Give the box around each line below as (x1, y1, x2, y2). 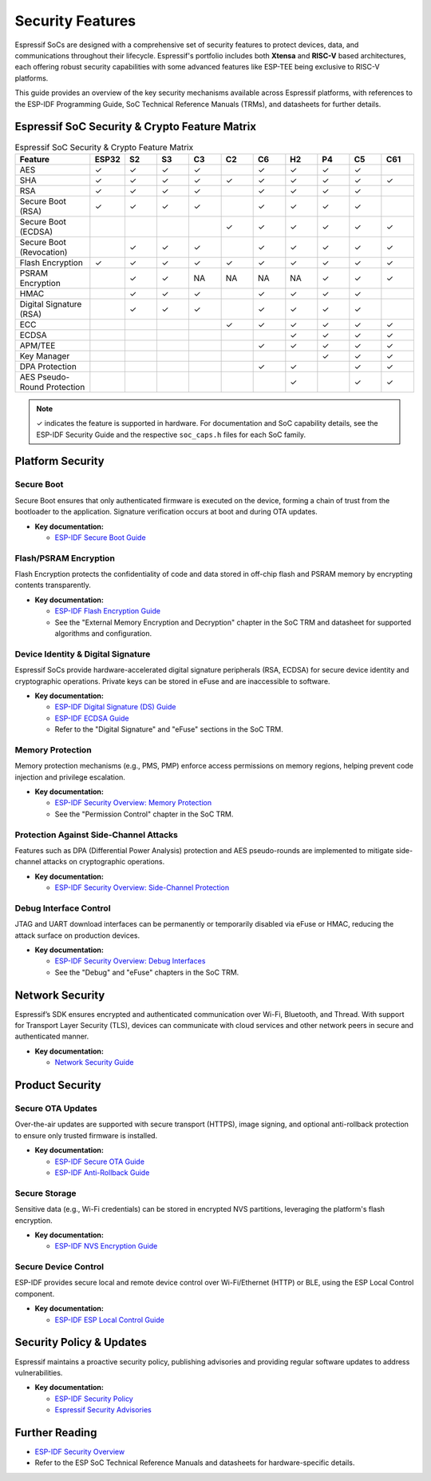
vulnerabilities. (14, 1368, 63, 1377)
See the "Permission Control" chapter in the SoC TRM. (54, 809, 234, 819)
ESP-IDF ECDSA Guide (54, 713, 129, 723)
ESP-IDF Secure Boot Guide (54, 532, 147, 542)
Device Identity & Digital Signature (14, 648, 151, 659)
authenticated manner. (14, 1031, 89, 1042)
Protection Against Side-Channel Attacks (14, 829, 179, 840)
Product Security (14, 1078, 101, 1092)
